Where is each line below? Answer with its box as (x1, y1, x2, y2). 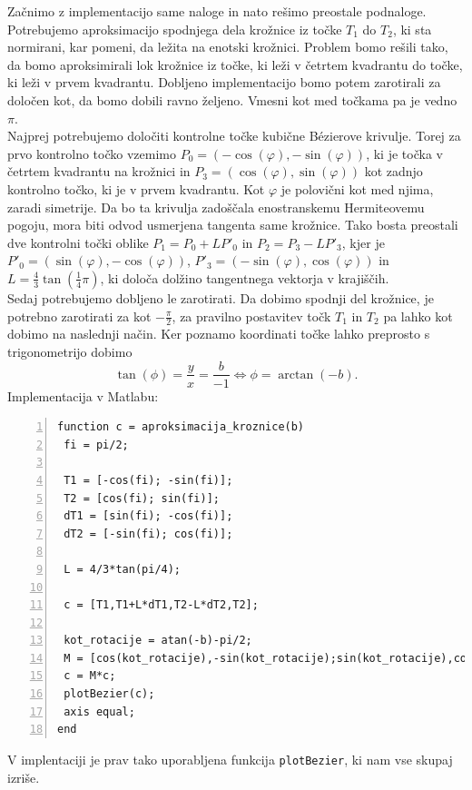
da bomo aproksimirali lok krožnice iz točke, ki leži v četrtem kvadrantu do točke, (7, 54, 463, 74)
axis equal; (64, 705, 135, 718)
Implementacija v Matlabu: (7, 386, 159, 405)
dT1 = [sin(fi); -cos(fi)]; (64, 509, 233, 523)
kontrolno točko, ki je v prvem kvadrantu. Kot (7, 179, 265, 198)
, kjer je (341, 232, 385, 252)
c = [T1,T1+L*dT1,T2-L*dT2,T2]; (64, 598, 259, 612)
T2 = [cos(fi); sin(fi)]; (64, 491, 220, 505)
